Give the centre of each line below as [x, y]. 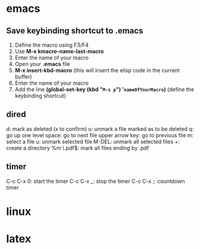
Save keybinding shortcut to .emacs [75, 31]
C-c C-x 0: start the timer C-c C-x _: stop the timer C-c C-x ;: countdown [96, 181]
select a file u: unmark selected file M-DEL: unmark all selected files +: [93, 142]
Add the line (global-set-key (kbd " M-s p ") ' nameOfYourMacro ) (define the [104, 89]
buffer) [23, 77]
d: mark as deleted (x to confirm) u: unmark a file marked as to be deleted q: [100, 129]
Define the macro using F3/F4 [52, 45]
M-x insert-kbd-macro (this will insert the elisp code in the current [97, 70]
